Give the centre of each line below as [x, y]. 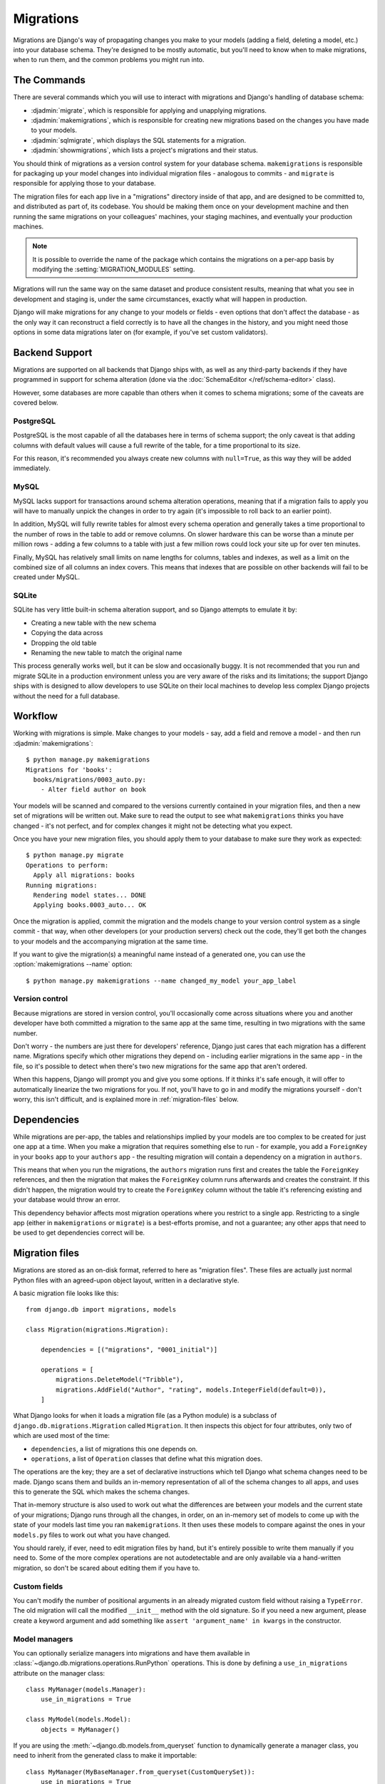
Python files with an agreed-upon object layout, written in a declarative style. [126, 1280]
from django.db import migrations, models [101, 1310]
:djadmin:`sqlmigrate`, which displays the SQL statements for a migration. [138, 140]
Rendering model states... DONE [89, 895]
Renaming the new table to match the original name [107, 653]
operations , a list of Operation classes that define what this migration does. [147, 1459]
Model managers [43, 1639]
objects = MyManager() [80, 1729]
